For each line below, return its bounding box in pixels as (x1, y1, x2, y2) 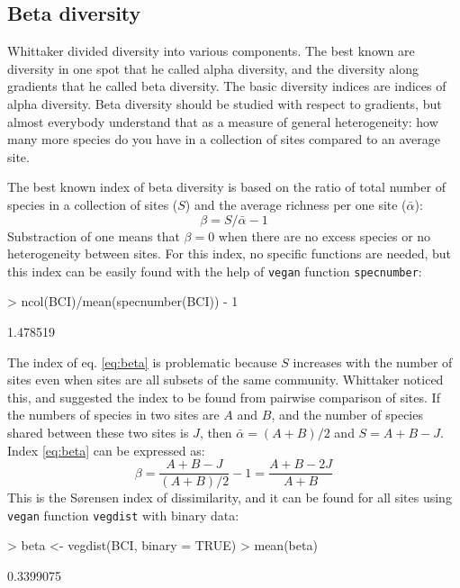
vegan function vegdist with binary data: (7, 505, 239, 524)
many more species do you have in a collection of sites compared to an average (7, 130, 441, 149)
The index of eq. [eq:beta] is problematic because (7, 352, 277, 371)
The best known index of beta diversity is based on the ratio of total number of (7, 177, 446, 196)
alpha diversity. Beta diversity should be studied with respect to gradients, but (7, 94, 442, 113)
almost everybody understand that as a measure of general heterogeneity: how (7, 112, 438, 131)
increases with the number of (293, 352, 453, 371)
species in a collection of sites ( (7, 194, 178, 213)
